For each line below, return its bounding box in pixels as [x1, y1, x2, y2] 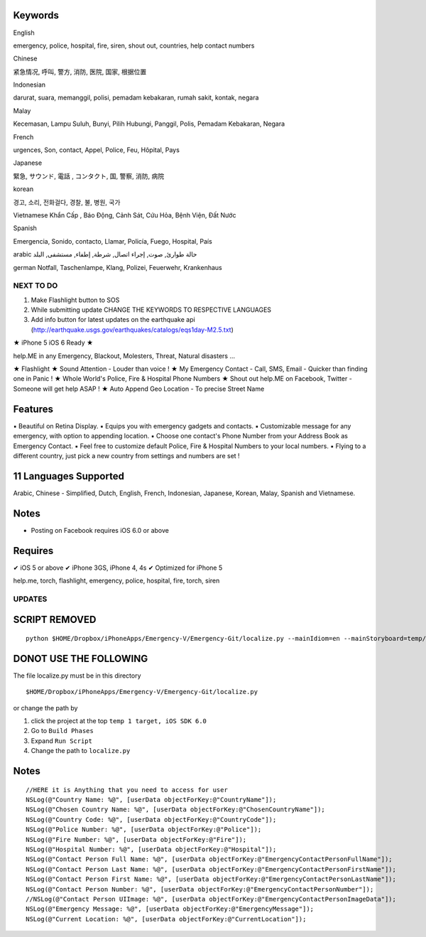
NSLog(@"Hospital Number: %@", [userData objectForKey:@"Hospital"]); [26, 845, 277, 853]
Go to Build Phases [31, 727, 94, 735]
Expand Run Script [31, 736, 92, 745]
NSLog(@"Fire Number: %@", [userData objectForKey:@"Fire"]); [26, 835, 247, 843]
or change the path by [13, 703, 78, 712]
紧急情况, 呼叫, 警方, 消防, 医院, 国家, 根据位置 [13, 67, 147, 76]
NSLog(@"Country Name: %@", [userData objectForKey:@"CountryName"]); [26, 796, 277, 804]
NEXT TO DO [13, 281, 58, 291]
